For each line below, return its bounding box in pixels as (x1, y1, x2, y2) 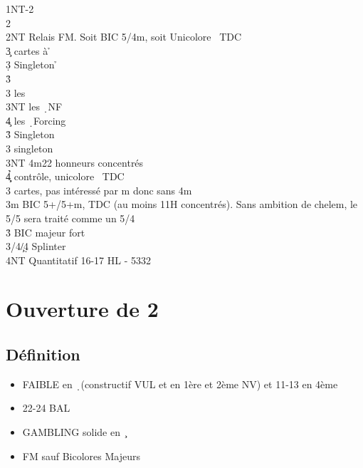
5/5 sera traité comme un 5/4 (6, 210, 135, 225)
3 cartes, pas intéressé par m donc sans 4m (6, 182, 192, 197)
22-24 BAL (22, 400, 70, 415)
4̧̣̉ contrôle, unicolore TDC (6, 169, 125, 184)
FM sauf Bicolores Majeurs (22, 448, 140, 463)
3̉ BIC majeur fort (6, 224, 85, 239)
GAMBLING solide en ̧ (22, 425, 127, 440)
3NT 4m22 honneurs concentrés (6, 155, 144, 170)
